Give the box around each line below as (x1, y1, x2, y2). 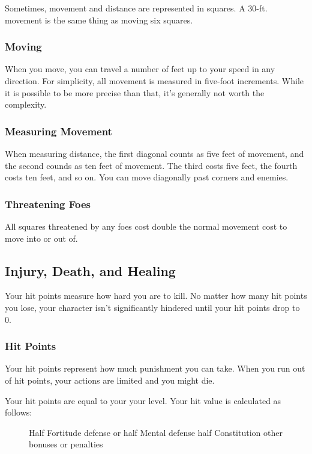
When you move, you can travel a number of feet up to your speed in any (5, 63, 275, 75)
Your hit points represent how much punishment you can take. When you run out (5, 362, 305, 375)
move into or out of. (5, 232, 78, 244)
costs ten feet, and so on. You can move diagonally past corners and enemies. (5, 171, 289, 183)
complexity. (5, 98, 47, 111)
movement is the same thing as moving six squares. (5, 13, 193, 26)
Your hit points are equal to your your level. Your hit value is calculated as (5, 394, 281, 406)
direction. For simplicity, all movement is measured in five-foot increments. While (5, 75, 304, 87)
